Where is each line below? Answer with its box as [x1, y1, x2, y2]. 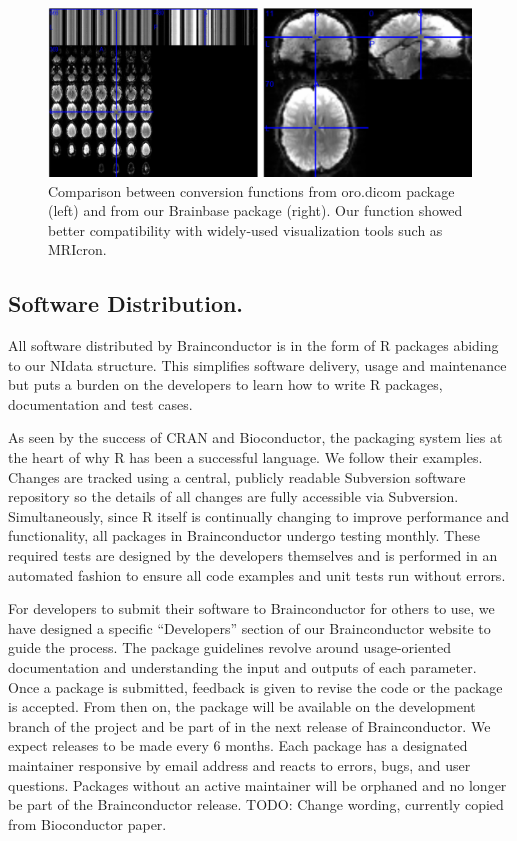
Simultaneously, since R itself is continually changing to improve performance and [8, 505, 510, 526]
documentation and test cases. [8, 393, 193, 414]
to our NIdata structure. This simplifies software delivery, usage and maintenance [8, 354, 507, 375]
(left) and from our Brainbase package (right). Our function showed [48, 200, 463, 221]
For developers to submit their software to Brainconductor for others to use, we [8, 598, 495, 619]
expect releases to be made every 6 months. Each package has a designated [8, 735, 468, 756]
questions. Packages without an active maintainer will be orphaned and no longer [8, 774, 507, 795]
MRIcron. [48, 239, 107, 260]
